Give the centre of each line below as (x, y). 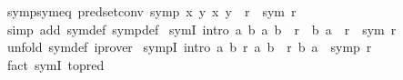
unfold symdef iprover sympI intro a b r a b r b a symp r (189, 47)
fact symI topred (55, 64)
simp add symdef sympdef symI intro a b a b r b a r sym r (201, 29)
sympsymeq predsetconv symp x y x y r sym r (151, 11)
